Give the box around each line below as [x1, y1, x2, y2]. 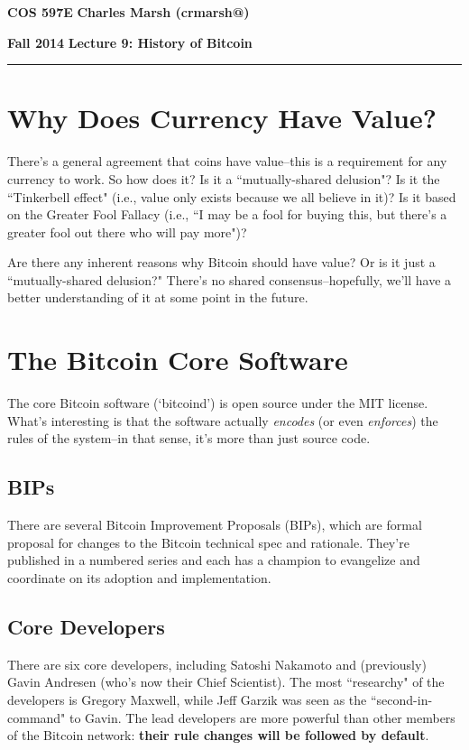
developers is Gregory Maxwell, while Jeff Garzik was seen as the [7, 690, 367, 708]
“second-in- [370, 690, 433, 708]
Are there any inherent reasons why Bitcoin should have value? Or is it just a [7, 253, 436, 272]
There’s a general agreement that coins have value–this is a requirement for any [7, 152, 447, 171]
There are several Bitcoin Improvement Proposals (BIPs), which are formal [7, 515, 422, 534]
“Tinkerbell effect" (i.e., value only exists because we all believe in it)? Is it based [7, 187, 456, 206]
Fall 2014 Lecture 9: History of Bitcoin [7, 32, 253, 51]
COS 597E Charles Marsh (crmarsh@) [7, 3, 250, 21]
